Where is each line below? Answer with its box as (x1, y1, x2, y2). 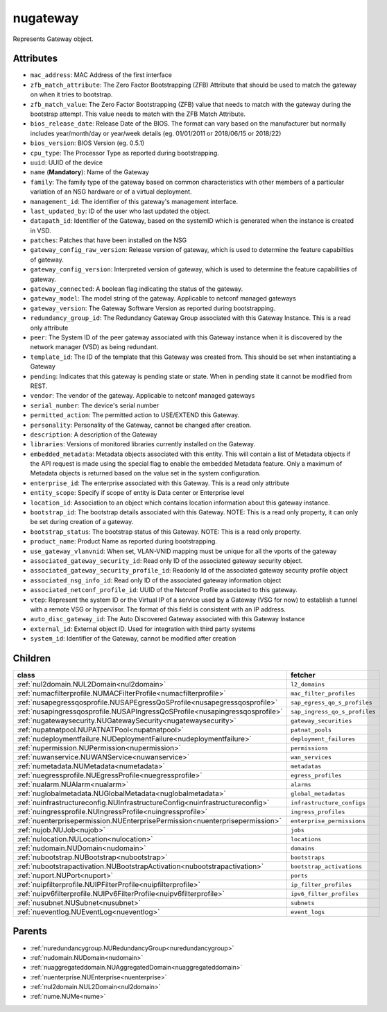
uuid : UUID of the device (30, 158, 103, 167)
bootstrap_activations (290, 863, 363, 870)
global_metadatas (290, 790, 345, 798)
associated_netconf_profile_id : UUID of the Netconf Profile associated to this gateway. (30, 586, 298, 594)
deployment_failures (290, 735, 356, 743)
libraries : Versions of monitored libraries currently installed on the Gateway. (30, 440, 256, 448)
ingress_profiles (290, 808, 345, 816)
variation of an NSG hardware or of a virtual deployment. (30, 187, 192, 196)
